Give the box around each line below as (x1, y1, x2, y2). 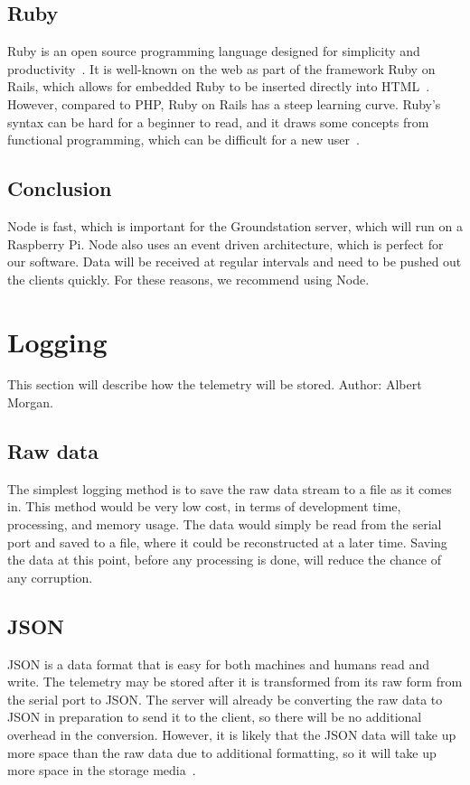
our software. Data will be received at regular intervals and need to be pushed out (7, 252, 462, 271)
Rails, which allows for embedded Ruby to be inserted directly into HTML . (7, 77, 430, 96)
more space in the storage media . (7, 761, 196, 780)
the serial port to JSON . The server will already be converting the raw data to (7, 689, 443, 708)
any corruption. (7, 567, 93, 586)
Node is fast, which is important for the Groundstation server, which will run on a (7, 216, 463, 235)
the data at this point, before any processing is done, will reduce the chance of (7, 550, 441, 569)
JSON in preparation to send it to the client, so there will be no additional (7, 707, 422, 726)
